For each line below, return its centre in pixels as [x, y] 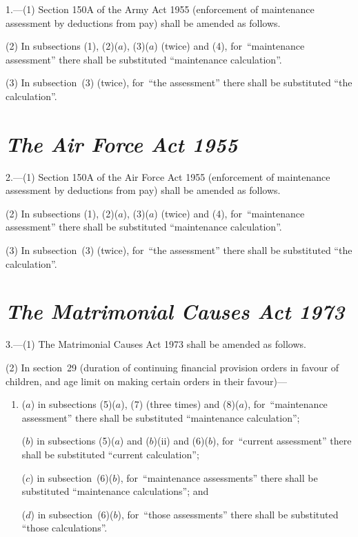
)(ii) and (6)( [181, 441]
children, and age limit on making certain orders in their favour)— [146, 381]
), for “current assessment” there [282, 441]
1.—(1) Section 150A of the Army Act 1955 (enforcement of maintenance [160, 9]
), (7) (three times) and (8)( [180, 404]
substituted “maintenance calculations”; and [115, 491]
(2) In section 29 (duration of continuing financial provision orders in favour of [172, 367]
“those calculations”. [64, 528]
